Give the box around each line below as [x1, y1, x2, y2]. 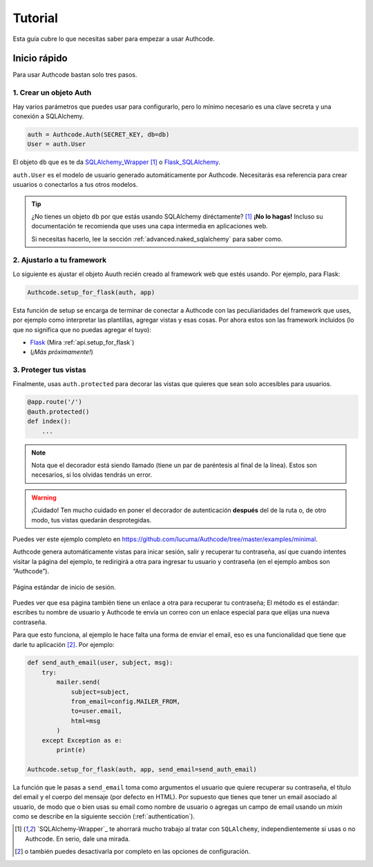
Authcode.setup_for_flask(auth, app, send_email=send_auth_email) [27, 765, 257, 773]
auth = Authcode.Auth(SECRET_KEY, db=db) [27, 130, 170, 138]
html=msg [70, 717, 101, 724]
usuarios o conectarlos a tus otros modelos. [12, 181, 138, 189]
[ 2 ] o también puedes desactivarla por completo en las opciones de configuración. [15, 848, 251, 856]
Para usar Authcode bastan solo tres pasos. [12, 71, 137, 79]
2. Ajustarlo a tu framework [12, 255, 107, 265]
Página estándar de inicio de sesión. [12, 583, 116, 591]
